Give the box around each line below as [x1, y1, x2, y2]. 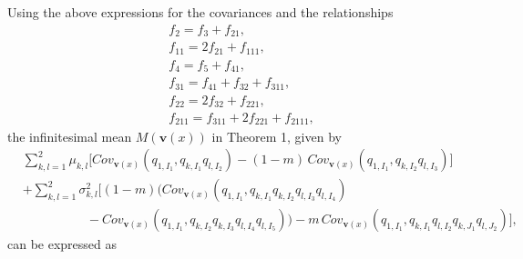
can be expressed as [7, 234, 118, 254]
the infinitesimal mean [7, 126, 132, 145]
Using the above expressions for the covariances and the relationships [7, 3, 394, 21]
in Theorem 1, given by [211, 126, 342, 145]
